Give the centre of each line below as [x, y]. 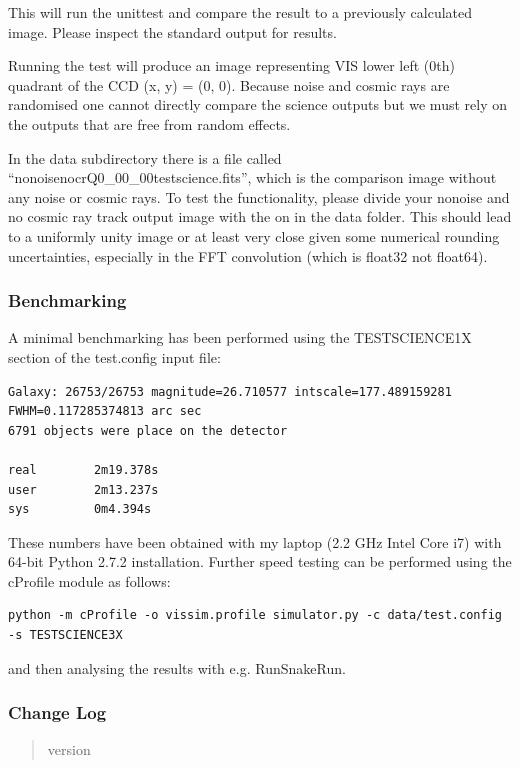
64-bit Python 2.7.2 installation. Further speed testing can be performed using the [260, 561]
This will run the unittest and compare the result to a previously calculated [240, 12]
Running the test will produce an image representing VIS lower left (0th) [231, 65]
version [69, 749]
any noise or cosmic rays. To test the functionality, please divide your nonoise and [259, 196]
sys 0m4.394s [80, 509]
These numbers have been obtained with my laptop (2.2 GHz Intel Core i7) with [255, 541]
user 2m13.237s [83, 489]
